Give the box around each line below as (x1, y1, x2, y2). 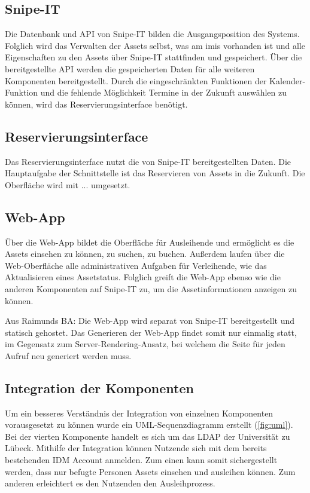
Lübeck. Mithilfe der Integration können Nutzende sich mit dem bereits (5, 442, 267, 454)
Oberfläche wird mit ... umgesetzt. (5, 178, 130, 191)
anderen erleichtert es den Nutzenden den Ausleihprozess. (5, 477, 215, 489)
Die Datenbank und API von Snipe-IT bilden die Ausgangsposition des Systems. (5, 27, 300, 40)
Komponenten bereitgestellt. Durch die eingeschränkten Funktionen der (5, 74, 267, 87)
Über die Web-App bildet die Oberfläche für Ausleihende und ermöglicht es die (5, 235, 294, 248)
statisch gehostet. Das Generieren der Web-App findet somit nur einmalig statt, (5, 326, 297, 338)
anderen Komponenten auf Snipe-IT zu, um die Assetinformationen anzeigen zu (5, 282, 297, 295)
